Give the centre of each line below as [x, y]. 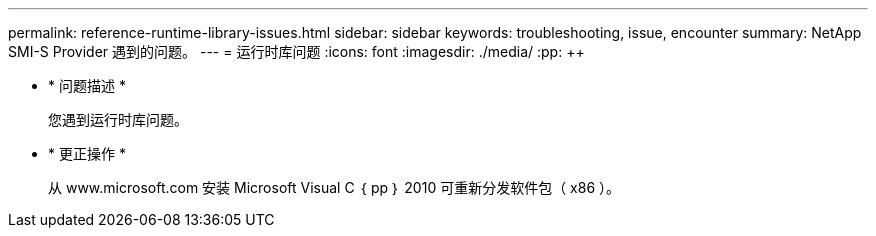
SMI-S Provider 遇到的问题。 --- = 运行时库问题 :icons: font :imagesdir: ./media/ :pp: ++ [296, 51]
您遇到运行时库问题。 [118, 119]
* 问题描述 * [87, 85]
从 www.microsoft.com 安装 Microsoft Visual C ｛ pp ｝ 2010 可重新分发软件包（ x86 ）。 [334, 187]
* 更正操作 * [87, 153]
